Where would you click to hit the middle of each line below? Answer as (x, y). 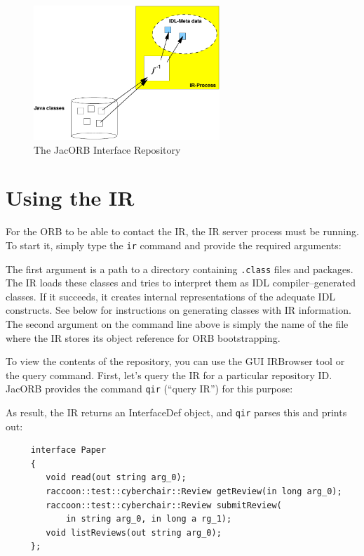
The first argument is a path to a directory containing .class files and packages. (180, 269)
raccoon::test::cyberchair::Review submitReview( (164, 505)
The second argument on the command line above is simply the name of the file (177, 324)
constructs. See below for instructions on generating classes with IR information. (178, 310)
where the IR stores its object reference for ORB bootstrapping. (143, 337)
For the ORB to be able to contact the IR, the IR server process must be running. (182, 231)
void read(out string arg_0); (116, 478)
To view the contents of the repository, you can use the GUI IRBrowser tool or (175, 361)
